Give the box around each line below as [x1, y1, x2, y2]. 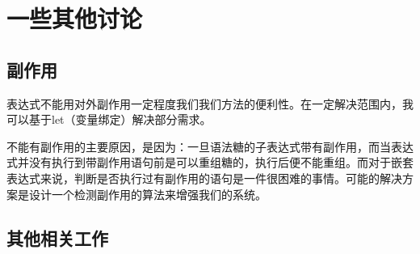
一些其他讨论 [6, 2, 143, 35]
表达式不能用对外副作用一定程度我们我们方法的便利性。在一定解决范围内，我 [6, 95, 414, 112]
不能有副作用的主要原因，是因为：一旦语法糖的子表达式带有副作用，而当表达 [6, 138, 414, 155]
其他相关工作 [6, 225, 108, 250]
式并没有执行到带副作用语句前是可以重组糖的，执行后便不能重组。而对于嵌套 [6, 154, 414, 171]
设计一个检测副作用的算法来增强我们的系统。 [28, 185, 267, 202]
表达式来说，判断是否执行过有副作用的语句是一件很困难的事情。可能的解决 [6, 169, 402, 186]
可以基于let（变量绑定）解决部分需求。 [6, 111, 212, 128]
